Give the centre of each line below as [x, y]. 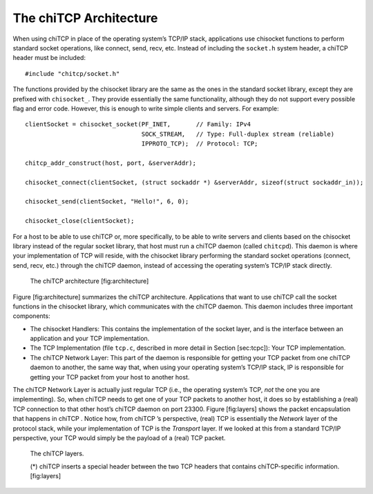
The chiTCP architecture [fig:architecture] [89, 281]
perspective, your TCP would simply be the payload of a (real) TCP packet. [119, 438]
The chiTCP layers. [57, 454]
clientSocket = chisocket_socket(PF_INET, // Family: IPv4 [138, 125]
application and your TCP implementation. [90, 339]
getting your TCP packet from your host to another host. [110, 377]
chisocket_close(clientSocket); [80, 221]
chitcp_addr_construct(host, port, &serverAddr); [111, 163]
